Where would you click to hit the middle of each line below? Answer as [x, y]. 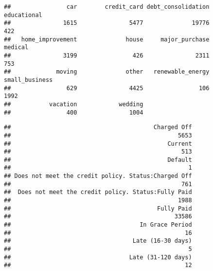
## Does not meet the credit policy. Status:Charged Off [98, 176]
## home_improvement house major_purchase [107, 39]
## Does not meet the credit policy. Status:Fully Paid [98, 192]
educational [23, 15]
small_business [28, 80]
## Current [98, 144]
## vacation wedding [74, 104]
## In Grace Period [98, 225]
